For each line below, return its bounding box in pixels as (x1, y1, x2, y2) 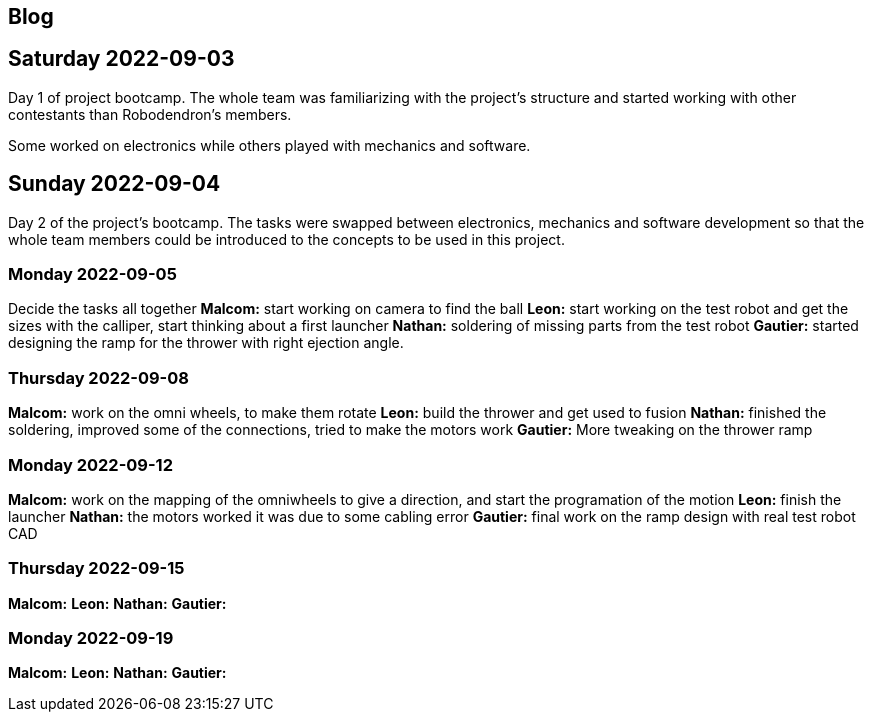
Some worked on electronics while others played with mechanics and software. (8, 136, 531, 154)
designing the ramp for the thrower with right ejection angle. (8, 334, 404, 352)
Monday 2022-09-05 (8, 264, 177, 285)
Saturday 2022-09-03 (8, 46, 235, 72)
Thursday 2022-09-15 (8, 558, 185, 579)
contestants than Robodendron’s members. (8, 105, 292, 123)
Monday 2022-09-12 (8, 454, 173, 475)
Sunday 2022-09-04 (8, 171, 221, 197)
